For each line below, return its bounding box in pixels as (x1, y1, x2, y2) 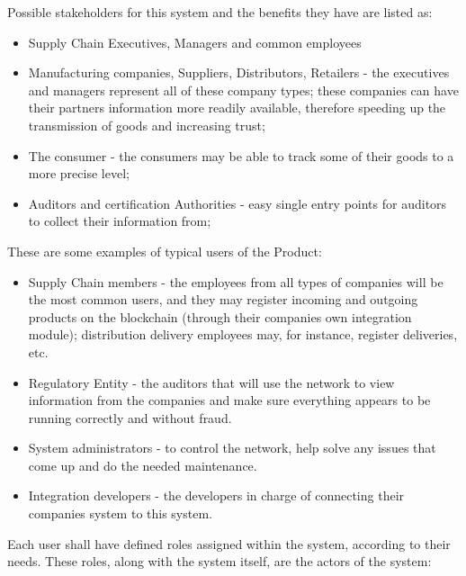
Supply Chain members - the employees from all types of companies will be (28, 272, 444, 291)
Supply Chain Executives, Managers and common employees (28, 32, 362, 51)
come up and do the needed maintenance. (28, 455, 257, 474)
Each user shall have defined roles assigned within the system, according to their (7, 534, 451, 553)
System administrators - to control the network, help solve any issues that (28, 438, 436, 457)
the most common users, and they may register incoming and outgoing (28, 290, 418, 309)
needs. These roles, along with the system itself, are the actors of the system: (7, 552, 432, 571)
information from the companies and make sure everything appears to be (28, 391, 431, 409)
